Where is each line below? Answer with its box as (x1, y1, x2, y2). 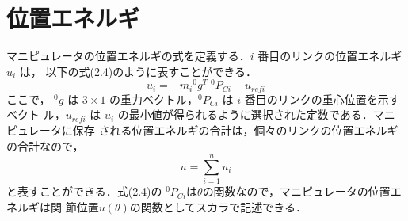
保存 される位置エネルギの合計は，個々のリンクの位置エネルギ (72, 122, 398, 139)
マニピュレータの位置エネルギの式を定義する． (6, 48, 250, 64)
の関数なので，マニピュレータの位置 (202, 183, 391, 200)
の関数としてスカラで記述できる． (129, 198, 307, 215)
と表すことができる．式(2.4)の (6, 183, 162, 200)
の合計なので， (6, 137, 84, 154)
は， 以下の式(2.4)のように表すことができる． (19, 63, 257, 79)
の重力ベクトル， (109, 90, 199, 107)
